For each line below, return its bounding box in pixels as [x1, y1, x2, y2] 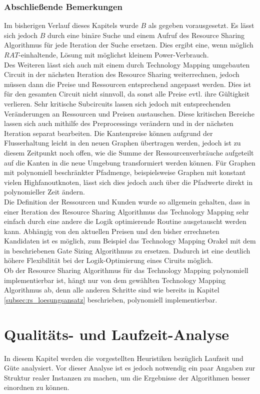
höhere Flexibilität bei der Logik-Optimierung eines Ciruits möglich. [4, 255, 213, 265]
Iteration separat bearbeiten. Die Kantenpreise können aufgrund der [4, 127, 213, 138]
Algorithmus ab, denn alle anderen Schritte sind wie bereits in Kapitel [4, 284, 219, 295]
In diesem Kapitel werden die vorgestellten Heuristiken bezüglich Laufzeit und [4, 352, 243, 363]
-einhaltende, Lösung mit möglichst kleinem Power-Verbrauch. [18, 49, 209, 59]
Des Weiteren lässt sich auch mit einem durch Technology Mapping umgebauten [4, 59, 250, 69]
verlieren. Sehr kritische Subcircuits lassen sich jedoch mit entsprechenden [4, 98, 230, 108]
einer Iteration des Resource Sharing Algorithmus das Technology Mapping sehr [4, 206, 249, 216]
